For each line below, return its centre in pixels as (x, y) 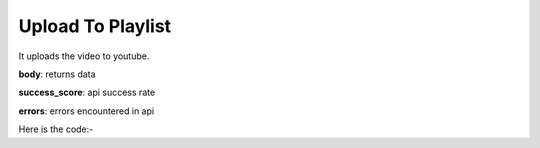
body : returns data (57, 74)
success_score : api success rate (87, 92)
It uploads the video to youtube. (84, 56)
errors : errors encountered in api (86, 111)
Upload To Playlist (95, 26)
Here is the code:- (56, 129)
